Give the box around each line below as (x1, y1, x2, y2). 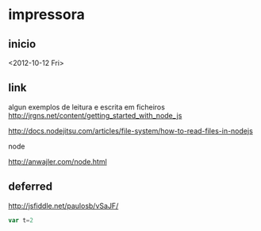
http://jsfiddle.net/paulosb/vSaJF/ (8, 201, 119, 210)
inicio (8, 37, 36, 51)
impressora (8, 6, 85, 24)
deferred (8, 180, 53, 194)
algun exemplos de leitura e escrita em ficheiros (8, 102, 165, 112)
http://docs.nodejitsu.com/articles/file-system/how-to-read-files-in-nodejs (8, 125, 254, 136)
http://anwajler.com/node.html (8, 156, 107, 166)
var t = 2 (8, 216, 34, 224)
